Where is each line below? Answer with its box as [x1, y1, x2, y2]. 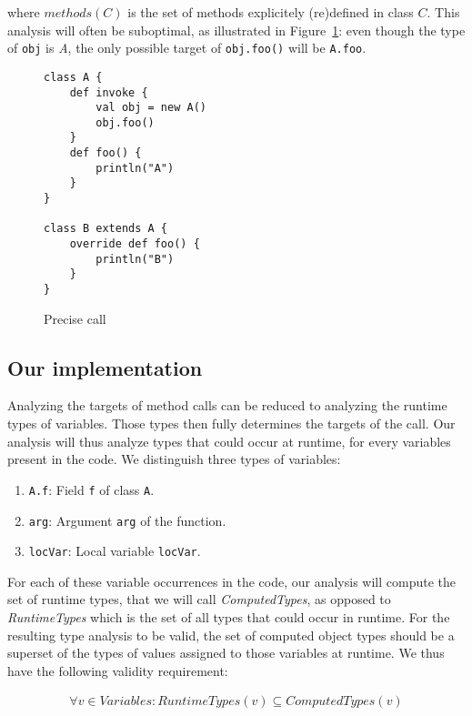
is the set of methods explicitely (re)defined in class [127, 3, 414, 21]
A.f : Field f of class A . [28, 479, 155, 499]
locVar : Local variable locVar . [28, 541, 201, 560]
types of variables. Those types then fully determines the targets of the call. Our [7, 414, 456, 433]
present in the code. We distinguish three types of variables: [7, 449, 341, 469]
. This [427, 3, 460, 21]
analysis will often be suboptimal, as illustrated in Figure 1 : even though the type [7, 20, 466, 39]
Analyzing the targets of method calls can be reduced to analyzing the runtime [7, 396, 447, 415]
